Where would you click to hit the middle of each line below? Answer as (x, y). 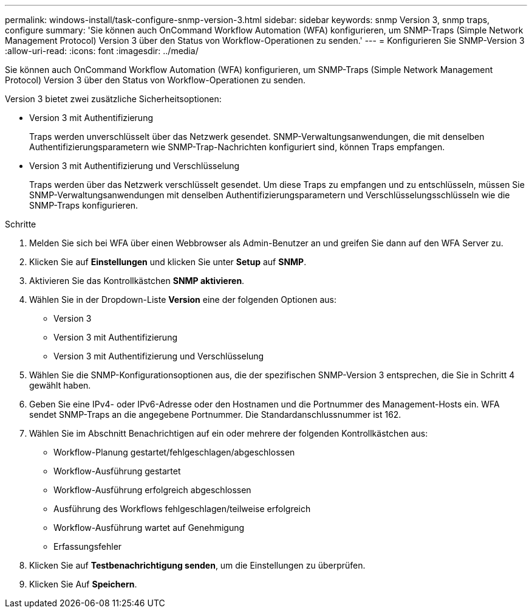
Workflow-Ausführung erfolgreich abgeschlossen (152, 490)
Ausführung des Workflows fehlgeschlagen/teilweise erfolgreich (182, 509)
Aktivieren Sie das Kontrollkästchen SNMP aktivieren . (137, 281)
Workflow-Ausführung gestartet (117, 471)
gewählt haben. (60, 385)
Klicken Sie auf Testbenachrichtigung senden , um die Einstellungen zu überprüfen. (197, 565)
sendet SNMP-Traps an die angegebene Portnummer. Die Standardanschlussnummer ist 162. (215, 414)
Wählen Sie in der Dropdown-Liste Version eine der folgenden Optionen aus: (183, 300)
